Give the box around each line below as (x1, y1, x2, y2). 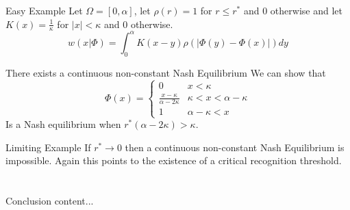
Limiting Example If (5, 140, 91, 154)
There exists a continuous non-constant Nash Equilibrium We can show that (5, 65, 326, 79)
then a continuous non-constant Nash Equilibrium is (125, 140, 345, 154)
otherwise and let (270, 3, 342, 17)
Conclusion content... (5, 194, 94, 208)
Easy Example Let (5, 3, 83, 17)
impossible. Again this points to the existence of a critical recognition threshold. (5, 153, 342, 168)
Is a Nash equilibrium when (5, 117, 121, 131)
